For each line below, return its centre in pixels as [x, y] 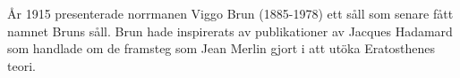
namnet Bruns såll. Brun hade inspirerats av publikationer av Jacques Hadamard [230, 31]
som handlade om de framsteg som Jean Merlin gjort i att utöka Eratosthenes [221, 48]
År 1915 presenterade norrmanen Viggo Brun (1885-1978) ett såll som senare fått [230, 13]
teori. [21, 65]
